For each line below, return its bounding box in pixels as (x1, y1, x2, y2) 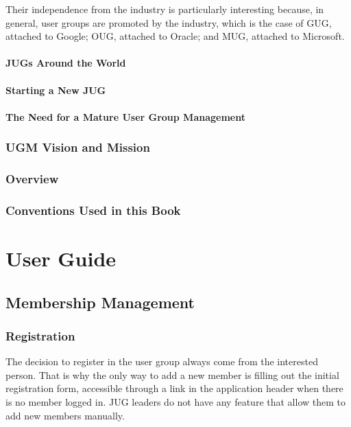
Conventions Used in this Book (5, 201, 181, 218)
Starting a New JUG (5, 82, 106, 97)
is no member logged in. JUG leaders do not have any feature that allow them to (5, 395, 346, 409)
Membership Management (5, 291, 195, 312)
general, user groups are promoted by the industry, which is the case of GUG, (5, 15, 332, 30)
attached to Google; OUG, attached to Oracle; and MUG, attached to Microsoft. (5, 29, 345, 43)
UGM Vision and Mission (5, 139, 150, 156)
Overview (5, 170, 59, 187)
